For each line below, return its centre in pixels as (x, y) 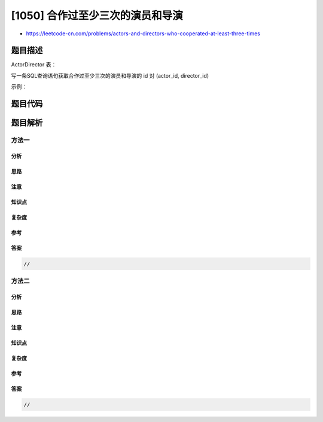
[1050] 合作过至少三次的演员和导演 (97, 16)
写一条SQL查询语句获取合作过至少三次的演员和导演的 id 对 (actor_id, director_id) (110, 75)
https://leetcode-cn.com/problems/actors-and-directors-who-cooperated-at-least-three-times (143, 33)
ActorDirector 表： (34, 65)
